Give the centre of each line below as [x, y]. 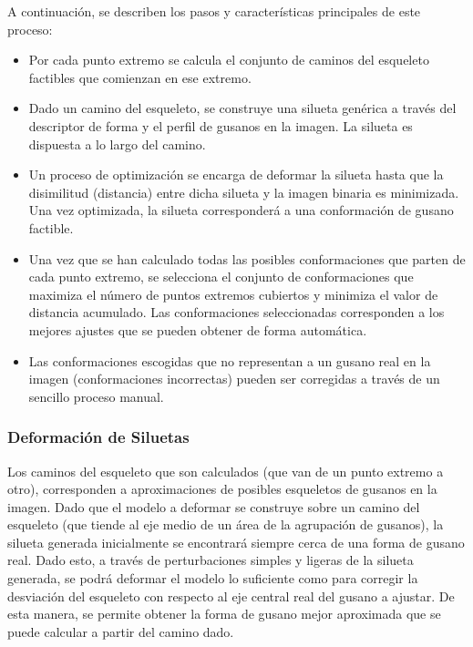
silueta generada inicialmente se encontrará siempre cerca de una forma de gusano [236, 542]
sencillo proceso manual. [96, 396]
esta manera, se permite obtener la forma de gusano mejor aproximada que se [224, 614]
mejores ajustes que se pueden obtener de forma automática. [198, 329]
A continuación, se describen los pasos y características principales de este [214, 11]
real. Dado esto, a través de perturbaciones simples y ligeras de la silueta [211, 560]
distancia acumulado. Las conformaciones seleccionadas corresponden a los [236, 312]
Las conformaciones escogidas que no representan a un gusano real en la [230, 360]
